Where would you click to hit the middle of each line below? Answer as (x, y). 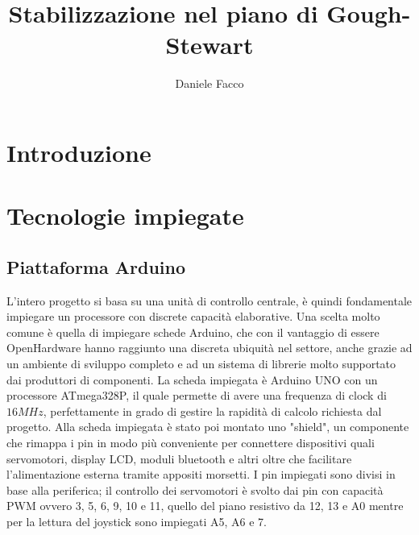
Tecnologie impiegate (125, 216)
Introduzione (79, 152)
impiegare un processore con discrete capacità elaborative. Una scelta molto (193, 316)
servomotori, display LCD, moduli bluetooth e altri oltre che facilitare (179, 458)
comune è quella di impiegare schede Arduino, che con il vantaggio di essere (193, 332)
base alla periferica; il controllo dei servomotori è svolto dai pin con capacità (195, 489)
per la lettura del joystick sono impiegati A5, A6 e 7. (137, 521)
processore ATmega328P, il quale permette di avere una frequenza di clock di (197, 395)
